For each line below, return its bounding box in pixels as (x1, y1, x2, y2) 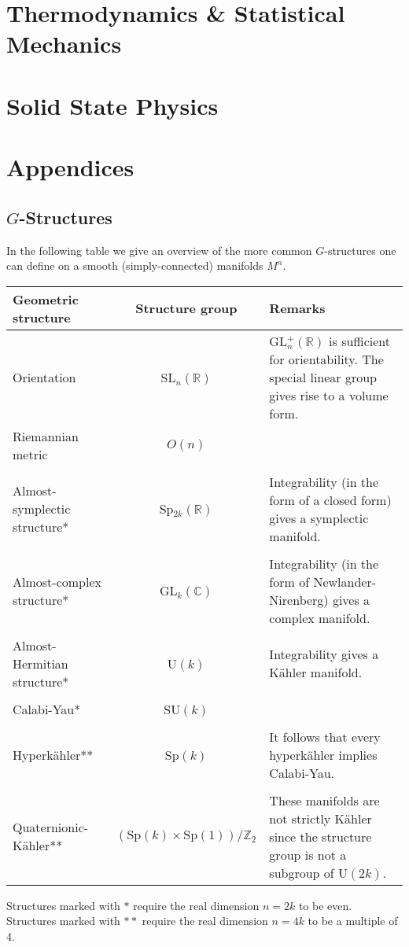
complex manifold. (269, 608, 370, 627)
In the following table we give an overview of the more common (6, 241, 312, 258)
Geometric (13, 289, 79, 308)
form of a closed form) (269, 490, 392, 509)
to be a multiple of (308, 912, 398, 929)
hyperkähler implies (269, 745, 378, 764)
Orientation (13, 367, 76, 386)
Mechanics (6, 28, 122, 60)
